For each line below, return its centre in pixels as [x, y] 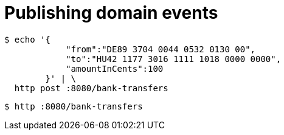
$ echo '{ [27, 39]
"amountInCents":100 [115, 68]
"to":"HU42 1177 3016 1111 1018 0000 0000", [174, 59]
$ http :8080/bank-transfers [74, 106]
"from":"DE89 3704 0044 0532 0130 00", [161, 49]
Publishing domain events [111, 13]
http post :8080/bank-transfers [91, 88]
